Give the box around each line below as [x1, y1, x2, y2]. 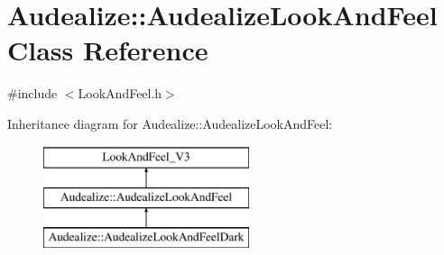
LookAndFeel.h [78, 84, 162, 103]
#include [7, 84, 58, 103]
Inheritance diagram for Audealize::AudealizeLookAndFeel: [7, 114, 333, 132]
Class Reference [7, 32, 208, 68]
